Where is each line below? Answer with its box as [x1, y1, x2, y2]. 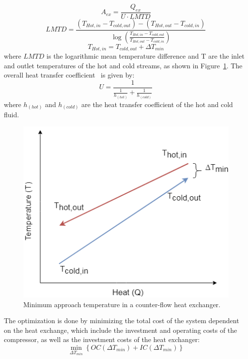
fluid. [4, 109, 19, 120]
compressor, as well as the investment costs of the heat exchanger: [4, 334, 200, 344]
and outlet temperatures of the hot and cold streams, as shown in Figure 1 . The [4, 60, 243, 70]
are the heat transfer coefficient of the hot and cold [81, 99, 233, 109]
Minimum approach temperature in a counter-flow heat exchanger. [23, 299, 220, 309]
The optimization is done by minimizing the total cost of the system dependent [4, 315, 239, 326]
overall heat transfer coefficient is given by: [4, 70, 135, 80]
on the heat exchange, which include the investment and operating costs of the [4, 325, 237, 335]
